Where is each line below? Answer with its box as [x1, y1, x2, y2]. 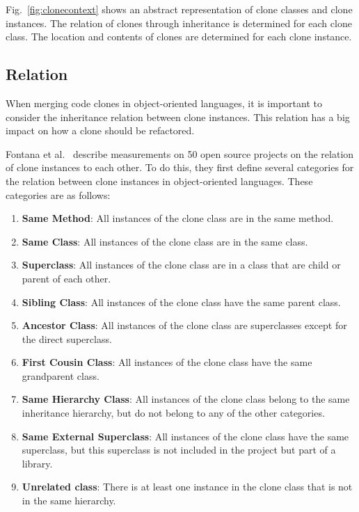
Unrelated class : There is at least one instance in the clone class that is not [22, 479, 353, 494]
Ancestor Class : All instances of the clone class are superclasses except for [22, 318, 347, 333]
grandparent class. [22, 368, 99, 383]
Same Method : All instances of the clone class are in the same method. [22, 211, 334, 225]
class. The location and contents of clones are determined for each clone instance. [6, 29, 352, 44]
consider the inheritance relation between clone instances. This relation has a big [6, 109, 350, 124]
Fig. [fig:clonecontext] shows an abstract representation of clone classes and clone [6, 2, 353, 16]
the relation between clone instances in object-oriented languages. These [6, 173, 313, 188]
